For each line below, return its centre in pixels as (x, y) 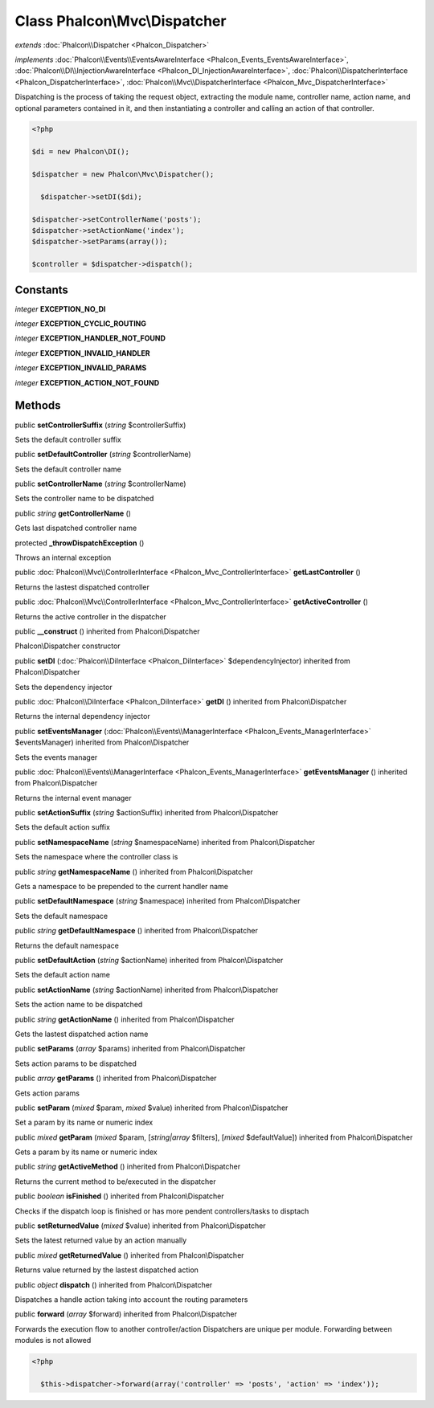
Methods (38, 406)
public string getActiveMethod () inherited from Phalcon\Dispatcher (128, 1167)
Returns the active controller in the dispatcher (90, 616)
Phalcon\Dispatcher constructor (68, 646)
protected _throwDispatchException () (80, 543)
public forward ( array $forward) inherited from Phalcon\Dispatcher (126, 1314)
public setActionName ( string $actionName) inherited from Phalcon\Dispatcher (147, 990)
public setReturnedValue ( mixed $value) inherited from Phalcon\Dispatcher (140, 1226)
